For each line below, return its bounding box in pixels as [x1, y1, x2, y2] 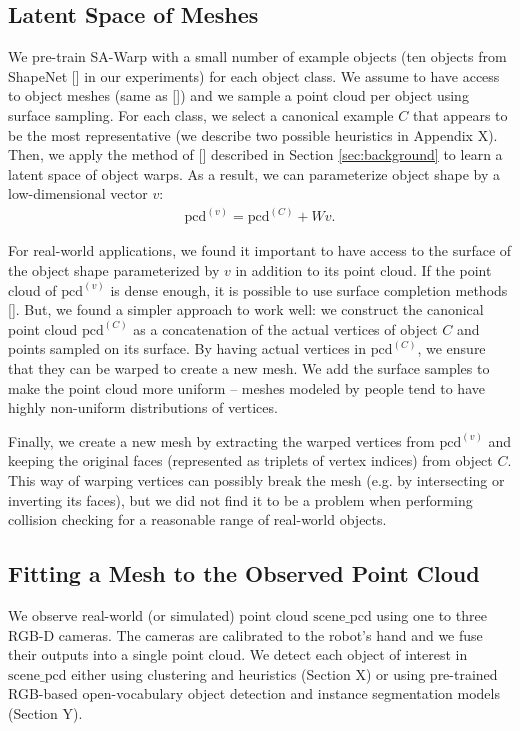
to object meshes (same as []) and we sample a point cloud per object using [8, 85, 469, 106]
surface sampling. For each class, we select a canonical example [8, 104, 394, 125]
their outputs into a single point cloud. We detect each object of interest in [8, 644, 468, 665]
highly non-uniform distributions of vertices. [8, 397, 278, 418]
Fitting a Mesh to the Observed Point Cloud [8, 558, 480, 589]
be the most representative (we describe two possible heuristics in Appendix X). [8, 124, 498, 145]
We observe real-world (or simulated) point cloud [8, 604, 309, 625]
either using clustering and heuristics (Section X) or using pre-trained [71, 663, 498, 684]
